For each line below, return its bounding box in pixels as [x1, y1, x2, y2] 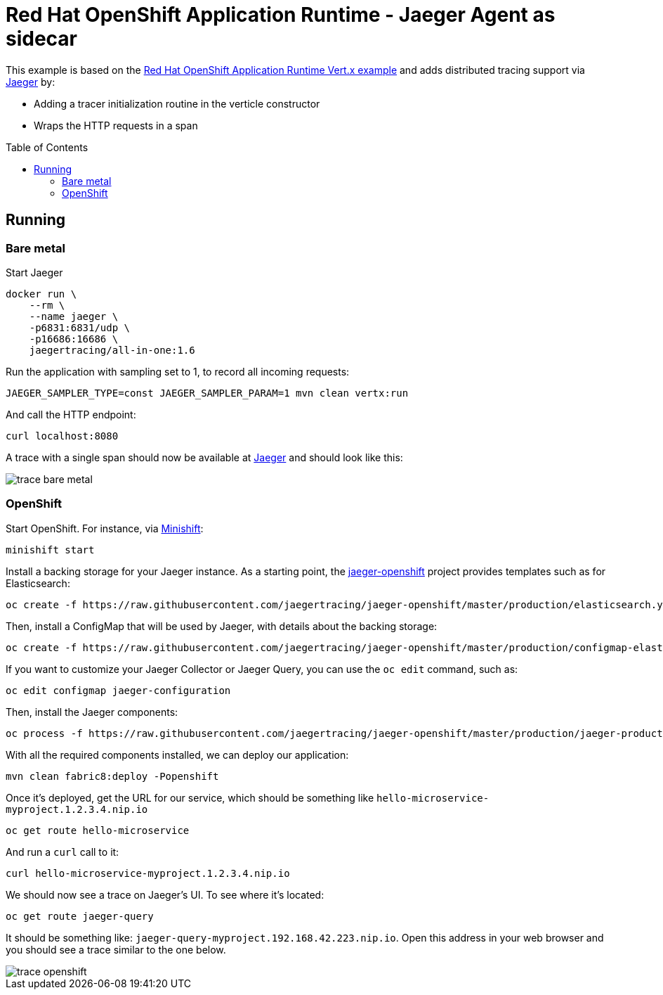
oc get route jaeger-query [6, 910, 154, 922]
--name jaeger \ [29, 310, 119, 322]
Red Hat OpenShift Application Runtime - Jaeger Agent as [6, 3, 556, 27]
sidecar [6, 27, 78, 51]
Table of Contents [6, 141, 88, 153]
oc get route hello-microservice [6, 824, 190, 836]
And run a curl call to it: [6, 845, 119, 858]
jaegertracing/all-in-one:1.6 [29, 344, 195, 356]
